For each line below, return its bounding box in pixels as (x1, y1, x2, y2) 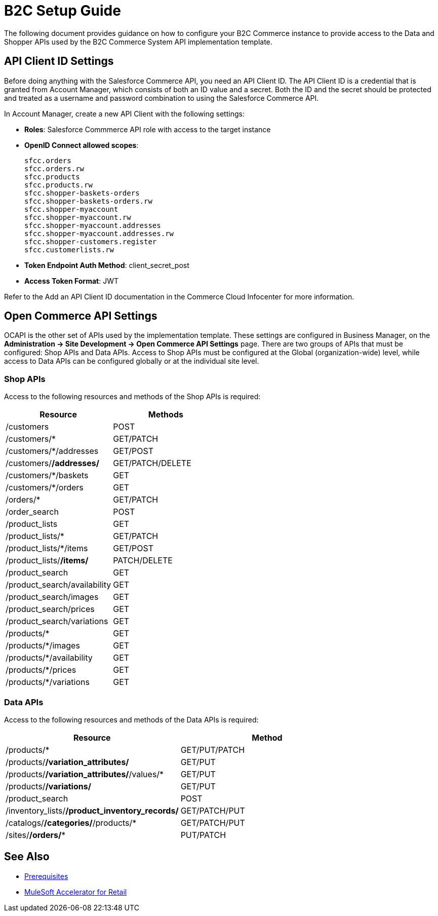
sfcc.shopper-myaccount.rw (24, 213, 131, 221)
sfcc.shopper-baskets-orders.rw (24, 197, 152, 205)
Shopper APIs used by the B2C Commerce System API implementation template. (4, 37, 272, 46)
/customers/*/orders (6, 482, 84, 493)
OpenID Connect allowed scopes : (24, 140, 139, 149)
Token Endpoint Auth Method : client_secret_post (24, 260, 189, 270)
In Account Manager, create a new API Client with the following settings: (4, 109, 245, 118)
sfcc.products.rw (24, 180, 93, 189)
